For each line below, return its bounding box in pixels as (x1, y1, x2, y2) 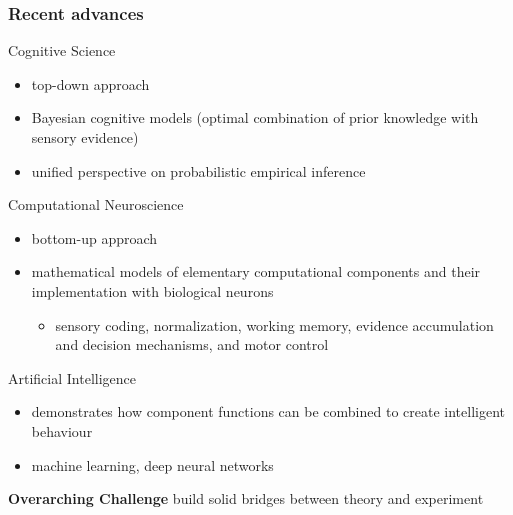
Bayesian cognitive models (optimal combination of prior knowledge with (31, 107, 479, 128)
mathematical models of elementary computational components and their (31, 261, 481, 282)
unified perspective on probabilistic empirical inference (31, 160, 366, 181)
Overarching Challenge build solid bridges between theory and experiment (8, 488, 484, 509)
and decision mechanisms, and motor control (55, 334, 329, 355)
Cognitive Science (8, 40, 116, 61)
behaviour (31, 420, 93, 441)
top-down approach (31, 73, 150, 94)
